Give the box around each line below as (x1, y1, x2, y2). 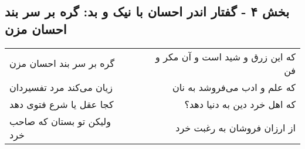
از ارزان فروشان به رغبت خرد (175, 121, 296, 135)
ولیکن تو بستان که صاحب (9, 114, 111, 128)
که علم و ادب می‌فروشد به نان (172, 80, 296, 94)
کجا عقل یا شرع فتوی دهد (9, 97, 114, 111)
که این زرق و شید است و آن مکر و (155, 49, 296, 63)
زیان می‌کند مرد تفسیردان (9, 80, 113, 94)
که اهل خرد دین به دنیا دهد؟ (184, 97, 296, 111)
